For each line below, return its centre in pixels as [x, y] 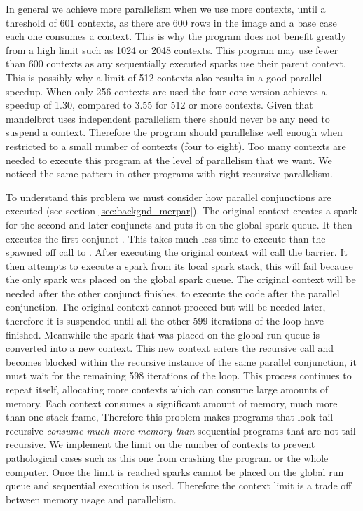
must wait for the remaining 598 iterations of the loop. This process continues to [179, 375]
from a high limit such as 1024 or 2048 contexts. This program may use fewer [172, 49]
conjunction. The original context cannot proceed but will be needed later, [166, 307]
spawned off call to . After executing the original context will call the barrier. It [177, 252]
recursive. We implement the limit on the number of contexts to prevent [160, 444]
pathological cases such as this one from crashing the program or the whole [167, 458]
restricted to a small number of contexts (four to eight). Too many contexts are [176, 145]
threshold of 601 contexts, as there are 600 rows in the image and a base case [171, 22]
